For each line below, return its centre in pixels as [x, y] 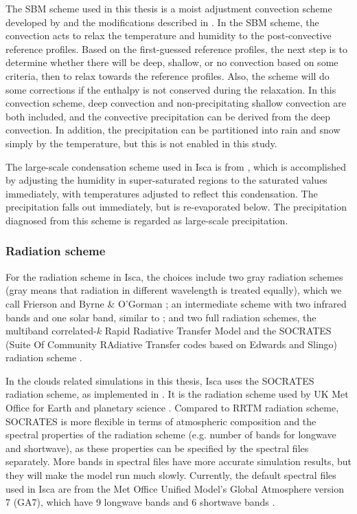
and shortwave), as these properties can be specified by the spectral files [157, 448]
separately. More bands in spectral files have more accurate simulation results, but [178, 461]
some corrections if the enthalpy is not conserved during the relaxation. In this [171, 89]
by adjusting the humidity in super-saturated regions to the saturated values [166, 180]
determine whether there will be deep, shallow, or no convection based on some [172, 62]
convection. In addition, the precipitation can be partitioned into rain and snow [173, 130]
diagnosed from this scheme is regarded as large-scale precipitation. [147, 220]
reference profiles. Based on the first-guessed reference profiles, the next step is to [177, 49]
